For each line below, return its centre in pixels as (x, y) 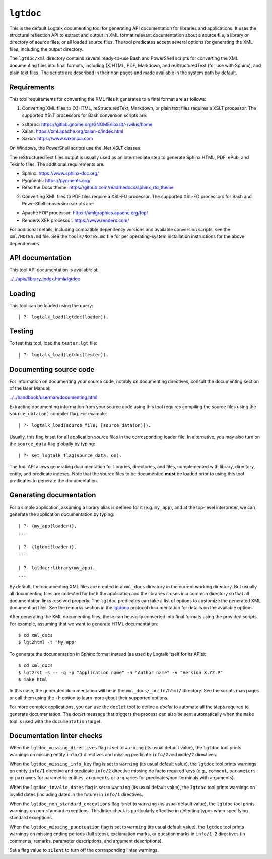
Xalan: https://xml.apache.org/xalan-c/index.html (73, 131)
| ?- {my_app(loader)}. (48, 526)
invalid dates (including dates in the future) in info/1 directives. (76, 794)
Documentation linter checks (56, 735)
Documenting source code (52, 369)
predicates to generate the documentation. (54, 480)
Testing (21, 332)
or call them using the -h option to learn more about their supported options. (89, 698)
